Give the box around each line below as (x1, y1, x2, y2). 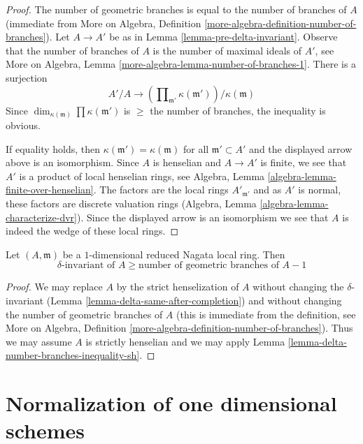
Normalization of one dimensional (6, 389, 337, 417)
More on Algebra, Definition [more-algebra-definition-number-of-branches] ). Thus (6, 320, 353, 335)
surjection (6, 70, 48, 84)
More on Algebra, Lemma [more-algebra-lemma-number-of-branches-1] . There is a (6, 57, 357, 71)
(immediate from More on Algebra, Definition (6, 15, 201, 30)
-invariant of (62, 260, 115, 271)
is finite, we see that (260, 155, 347, 170)
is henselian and (152, 155, 222, 170)
